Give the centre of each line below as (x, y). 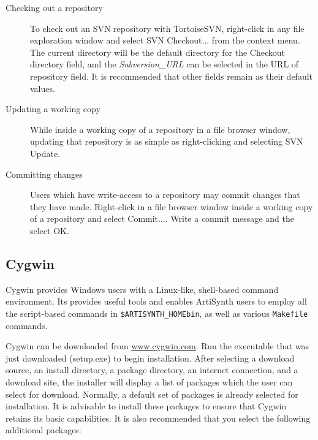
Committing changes (44, 174)
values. (43, 88)
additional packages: (44, 430)
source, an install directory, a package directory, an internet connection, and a (152, 370)
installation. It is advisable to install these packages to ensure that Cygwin (146, 406)
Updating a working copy (53, 109)
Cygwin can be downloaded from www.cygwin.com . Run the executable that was (157, 346)
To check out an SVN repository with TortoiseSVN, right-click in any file (167, 28)
